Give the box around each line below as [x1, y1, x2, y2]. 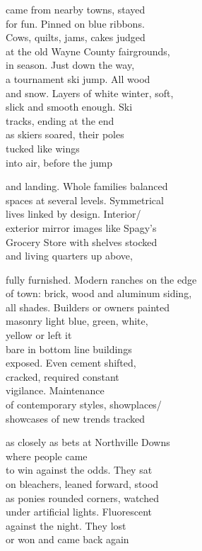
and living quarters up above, [6, 248, 133, 263]
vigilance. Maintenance [6, 383, 105, 398]
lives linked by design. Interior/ [6, 206, 141, 221]
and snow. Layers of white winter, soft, [6, 85, 174, 100]
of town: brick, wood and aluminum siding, [6, 286, 192, 301]
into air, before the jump [6, 155, 112, 169]
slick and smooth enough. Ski [6, 99, 133, 114]
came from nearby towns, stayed [6, 2, 145, 16]
